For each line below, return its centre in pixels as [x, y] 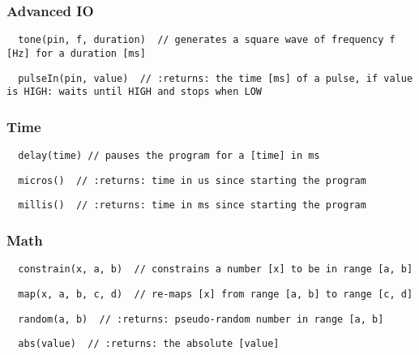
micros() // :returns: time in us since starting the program [192, 180]
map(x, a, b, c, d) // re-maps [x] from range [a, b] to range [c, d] [216, 294]
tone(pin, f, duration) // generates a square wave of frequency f [207, 40]
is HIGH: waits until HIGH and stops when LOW [134, 92]
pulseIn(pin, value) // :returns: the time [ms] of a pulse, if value [216, 78]
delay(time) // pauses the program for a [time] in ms [169, 156]
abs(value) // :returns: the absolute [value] [149, 344]
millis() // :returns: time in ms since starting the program [192, 205]
